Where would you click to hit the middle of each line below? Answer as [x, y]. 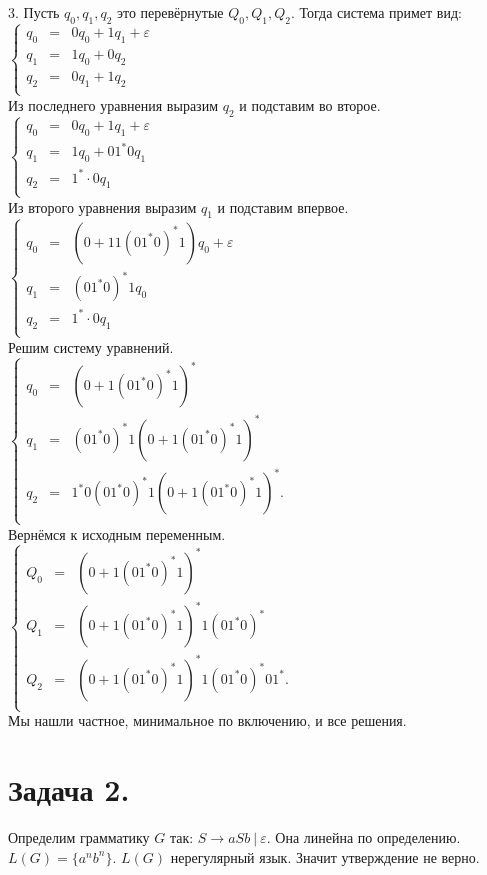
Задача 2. [69, 789]
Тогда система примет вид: [380, 12]
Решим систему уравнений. [91, 346]
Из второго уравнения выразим [102, 206]
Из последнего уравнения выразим [113, 104]
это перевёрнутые [170, 12]
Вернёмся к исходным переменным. [117, 533]
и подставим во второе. [310, 104]
